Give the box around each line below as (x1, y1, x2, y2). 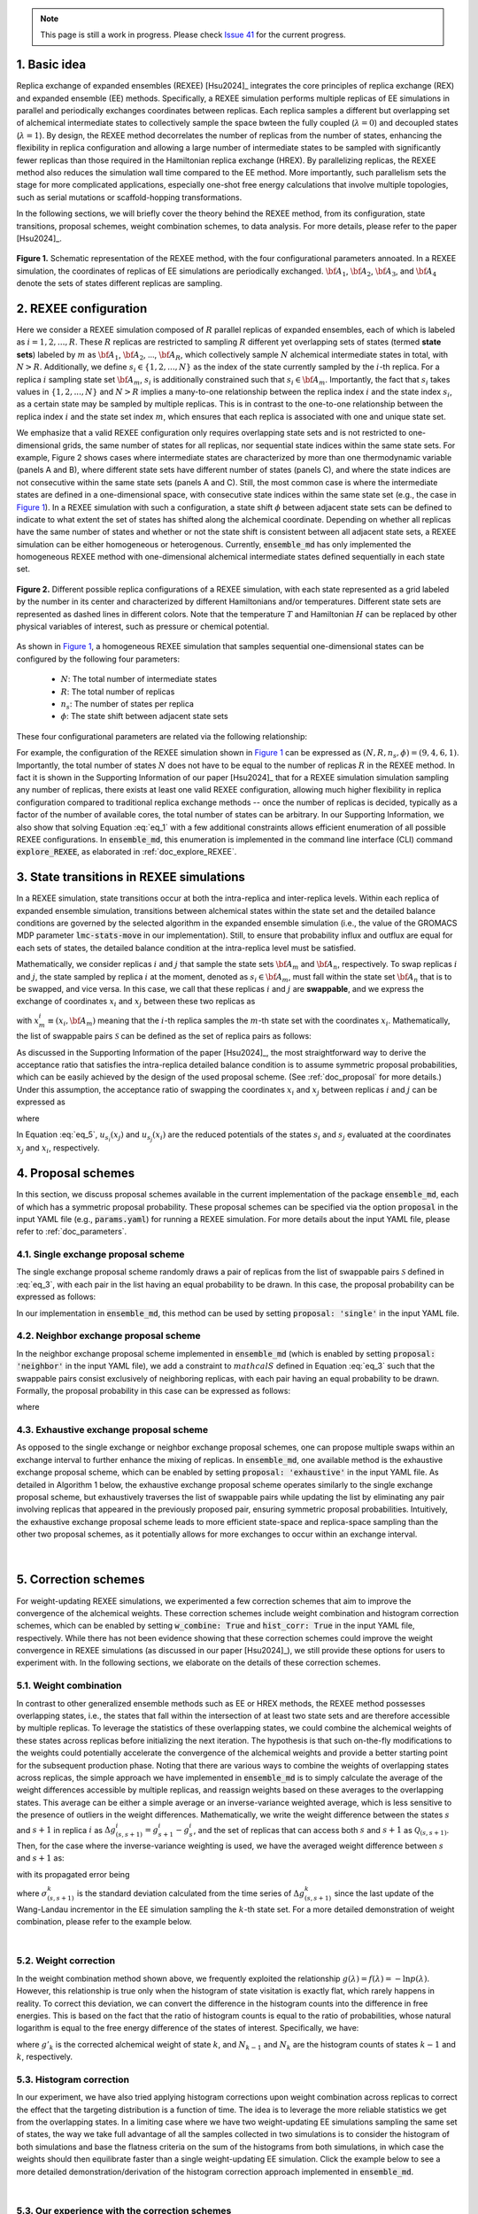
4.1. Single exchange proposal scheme (16, 1249, 185, 1261)
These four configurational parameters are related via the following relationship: (16, 731, 308, 741)
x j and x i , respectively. (16, 1142, 101, 1156)
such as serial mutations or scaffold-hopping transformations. (16, 191, 243, 203)
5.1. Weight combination (16, 1679, 123, 1691)
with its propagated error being (16, 1869, 130, 1879)
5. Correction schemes (16, 1572, 145, 1587)
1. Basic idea (16, 58, 87, 73)
